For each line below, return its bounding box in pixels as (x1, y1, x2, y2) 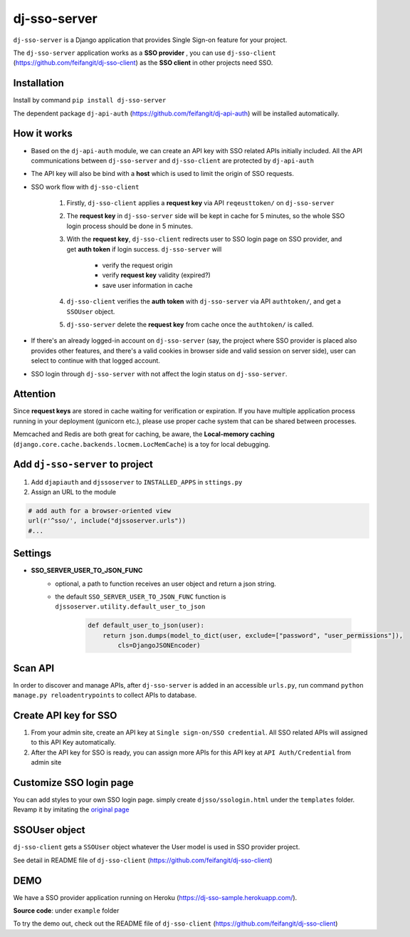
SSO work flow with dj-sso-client (31, 182, 140, 191)
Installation (13, 77, 64, 89)
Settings (13, 547, 52, 559)
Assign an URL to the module (31, 487, 117, 496)
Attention (13, 388, 56, 400)
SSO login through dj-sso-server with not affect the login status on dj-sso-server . (31, 369, 288, 378)
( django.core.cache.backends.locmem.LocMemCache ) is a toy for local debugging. (13, 440, 270, 448)
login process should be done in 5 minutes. (66, 222, 194, 230)
